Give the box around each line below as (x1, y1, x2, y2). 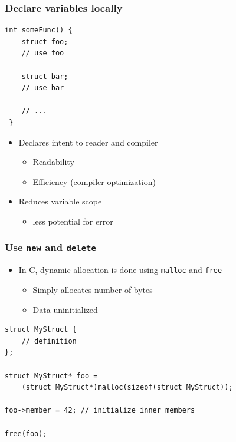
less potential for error (32, 215, 113, 227)
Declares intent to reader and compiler (18, 136, 158, 148)
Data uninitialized (32, 303, 98, 315)
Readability (32, 156, 74, 168)
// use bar (21, 84, 64, 93)
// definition (21, 337, 77, 345)
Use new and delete (5, 240, 96, 255)
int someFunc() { (5, 26, 73, 35)
